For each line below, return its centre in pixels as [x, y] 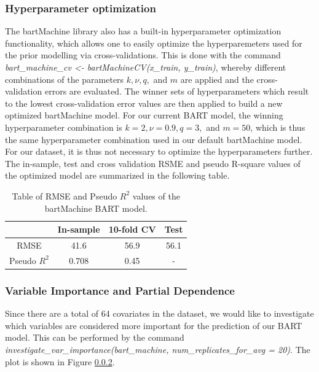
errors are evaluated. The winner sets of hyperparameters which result [177, 91]
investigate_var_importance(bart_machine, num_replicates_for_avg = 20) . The [158, 349]
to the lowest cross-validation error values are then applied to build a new [144, 103]
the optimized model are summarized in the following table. [117, 175]
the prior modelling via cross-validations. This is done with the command [143, 55]
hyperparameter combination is [64, 127]
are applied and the [217, 79]
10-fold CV [132, 229]
